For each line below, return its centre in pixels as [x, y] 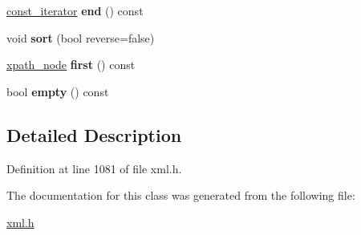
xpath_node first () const [71, 65]
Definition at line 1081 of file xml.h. [94, 168]
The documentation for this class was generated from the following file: [181, 195]
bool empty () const [58, 91]
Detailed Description [94, 134]
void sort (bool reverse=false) [81, 37]
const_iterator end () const [75, 10]
